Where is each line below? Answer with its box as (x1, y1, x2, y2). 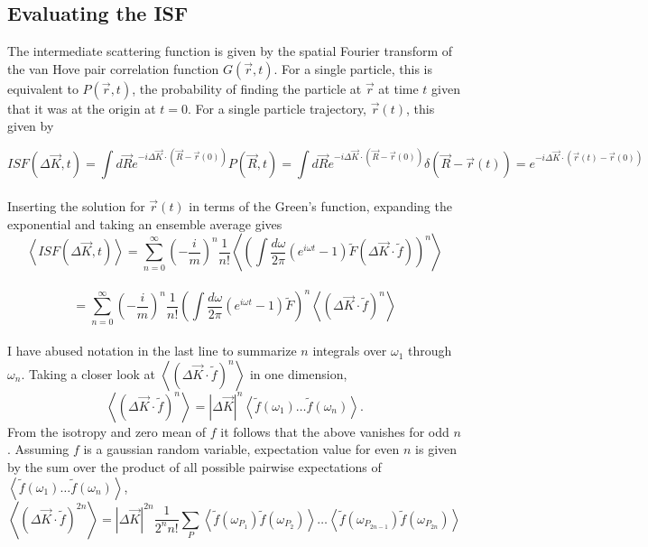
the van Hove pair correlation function (7, 59, 219, 78)
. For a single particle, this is (273, 59, 432, 78)
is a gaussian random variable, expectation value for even (83, 440, 400, 459)
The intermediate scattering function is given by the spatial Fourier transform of (7, 42, 453, 60)
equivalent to (7, 79, 79, 97)
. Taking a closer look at (21, 364, 156, 383)
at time (378, 79, 419, 97)
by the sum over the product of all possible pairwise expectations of (7, 458, 382, 477)
